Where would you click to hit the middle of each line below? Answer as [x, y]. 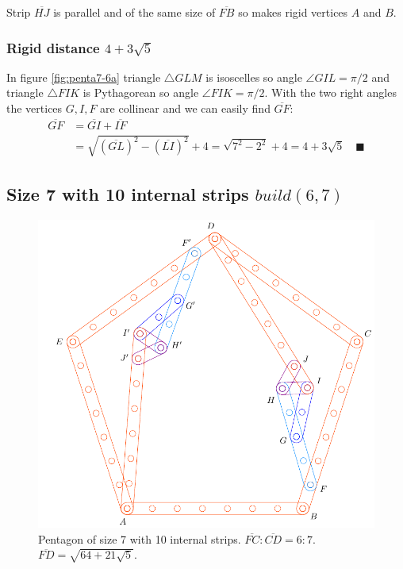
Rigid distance [53, 47]
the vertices [35, 108]
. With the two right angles [330, 92]
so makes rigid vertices [293, 12]
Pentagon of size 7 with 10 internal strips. [140, 538]
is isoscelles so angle [254, 77]
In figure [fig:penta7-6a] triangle [84, 77]
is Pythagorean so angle [141, 92]
